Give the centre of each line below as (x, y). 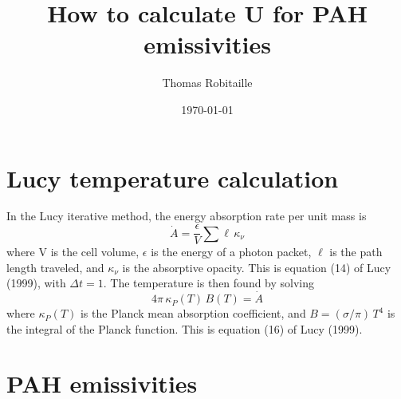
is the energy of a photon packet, (231, 252)
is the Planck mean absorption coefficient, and (193, 313)
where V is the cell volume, (73, 252)
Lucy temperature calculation (173, 178)
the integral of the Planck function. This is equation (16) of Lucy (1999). (185, 328)
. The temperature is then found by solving (209, 283)
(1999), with (36, 283)
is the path (356, 252)
